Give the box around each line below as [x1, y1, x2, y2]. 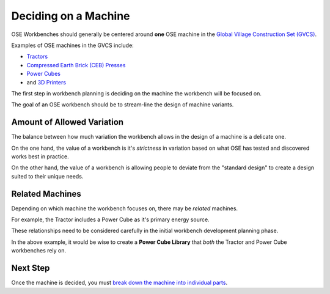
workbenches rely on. [11, 247, 67, 254]
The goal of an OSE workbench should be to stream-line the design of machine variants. [11, 101, 234, 108]
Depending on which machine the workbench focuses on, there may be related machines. [11, 205, 238, 212]
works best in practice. [11, 153, 70, 160]
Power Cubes [26, 70, 61, 78]
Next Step [11, 263, 50, 273]
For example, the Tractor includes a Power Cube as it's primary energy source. [11, 216, 210, 223]
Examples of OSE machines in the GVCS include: [11, 42, 134, 49]
